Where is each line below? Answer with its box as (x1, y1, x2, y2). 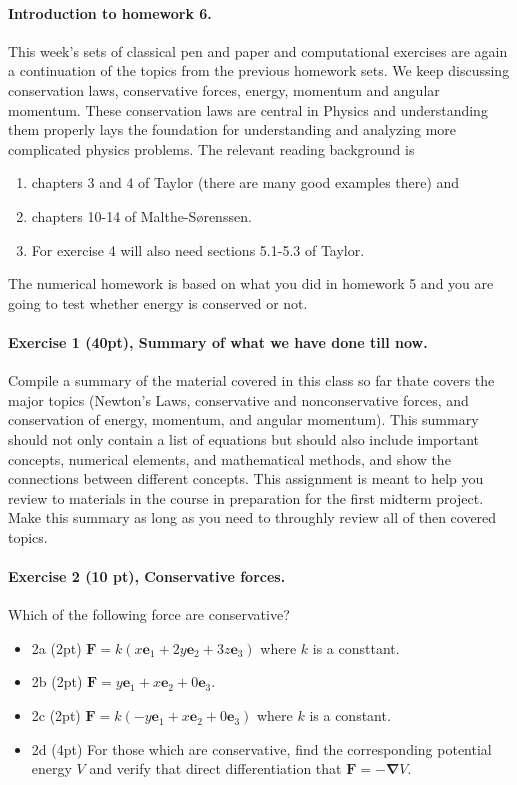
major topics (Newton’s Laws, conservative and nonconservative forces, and (8, 389, 469, 410)
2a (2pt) (31, 637, 82, 658)
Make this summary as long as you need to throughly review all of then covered (8, 507, 497, 528)
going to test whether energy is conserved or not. (8, 292, 308, 313)
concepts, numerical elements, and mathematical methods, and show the (8, 448, 451, 469)
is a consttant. (312, 637, 400, 658)
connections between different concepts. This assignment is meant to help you (8, 468, 484, 489)
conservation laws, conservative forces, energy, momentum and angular (8, 79, 440, 100)
